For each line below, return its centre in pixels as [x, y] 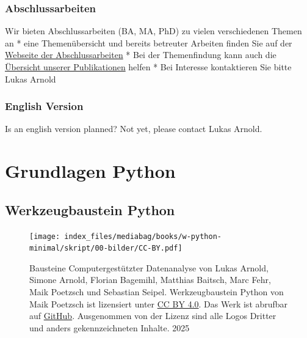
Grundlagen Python [90, 171]
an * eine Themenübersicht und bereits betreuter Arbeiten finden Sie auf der [149, 42]
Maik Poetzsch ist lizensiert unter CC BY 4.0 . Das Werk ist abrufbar [159, 303]
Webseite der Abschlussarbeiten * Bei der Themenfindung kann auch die [141, 55]
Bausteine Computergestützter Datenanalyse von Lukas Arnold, [149, 267]
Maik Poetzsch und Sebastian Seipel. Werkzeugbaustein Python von [157, 292]
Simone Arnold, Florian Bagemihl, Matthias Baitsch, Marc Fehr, [150, 280]
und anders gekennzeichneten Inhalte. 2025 [110, 327]
